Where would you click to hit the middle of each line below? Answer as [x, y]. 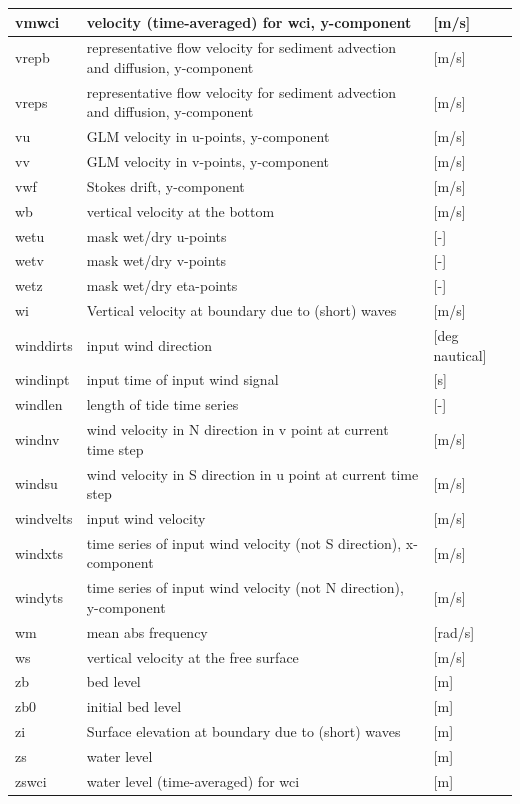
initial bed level [134, 706]
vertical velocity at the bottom [180, 210]
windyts [39, 597]
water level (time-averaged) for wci [193, 780]
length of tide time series [162, 404]
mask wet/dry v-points [156, 260]
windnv [37, 438]
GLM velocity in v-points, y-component [207, 161]
